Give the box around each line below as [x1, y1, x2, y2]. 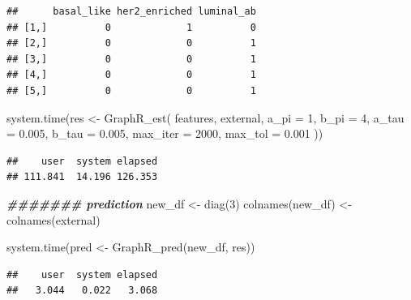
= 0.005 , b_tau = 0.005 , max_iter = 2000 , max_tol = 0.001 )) [6, 125, 323, 142]
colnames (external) [6, 211, 101, 228]
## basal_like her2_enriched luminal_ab [6, 6, 256, 17]
